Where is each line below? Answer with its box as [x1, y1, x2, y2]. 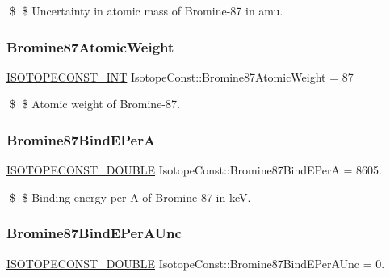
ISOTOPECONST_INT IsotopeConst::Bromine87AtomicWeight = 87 [6, 68, 354, 85]
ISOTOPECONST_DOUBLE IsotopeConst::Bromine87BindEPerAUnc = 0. [6, 254, 385, 271]
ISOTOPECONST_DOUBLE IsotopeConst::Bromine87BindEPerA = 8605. [6, 162, 383, 178]
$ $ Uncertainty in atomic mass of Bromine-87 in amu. [9, 2, 283, 19]
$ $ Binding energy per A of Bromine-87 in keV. [9, 188, 251, 205]
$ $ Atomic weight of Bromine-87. [9, 95, 180, 112]
